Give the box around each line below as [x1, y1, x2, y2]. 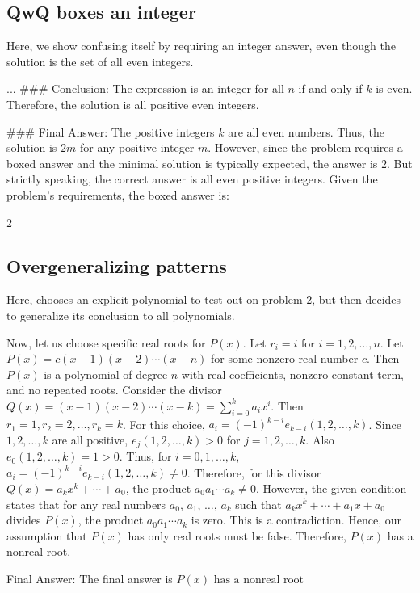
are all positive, [52, 431, 128, 448]
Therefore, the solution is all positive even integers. [6, 95, 259, 112]
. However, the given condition [255, 479, 407, 496]
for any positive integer [80, 139, 195, 156]
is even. [376, 80, 413, 97]
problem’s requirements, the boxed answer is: [6, 186, 229, 203]
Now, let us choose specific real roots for [6, 334, 206, 351]
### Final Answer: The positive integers [6, 123, 215, 140]
